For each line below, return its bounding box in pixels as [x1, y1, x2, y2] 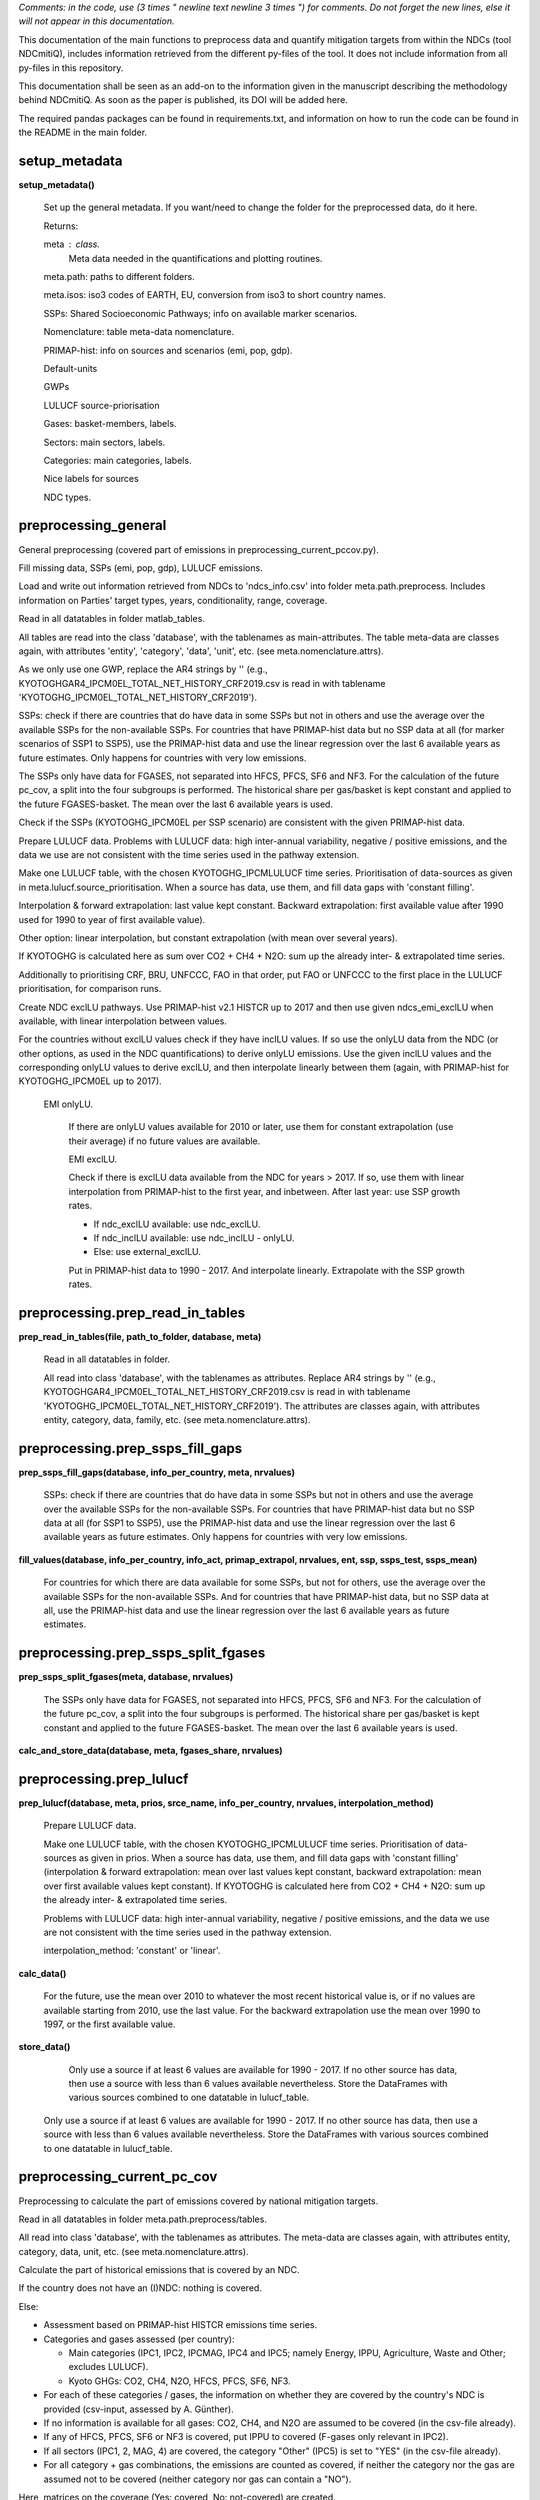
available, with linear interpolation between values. [18, 1015, 227, 1027]
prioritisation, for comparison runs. [18, 983, 162, 995]
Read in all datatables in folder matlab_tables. [18, 613, 205, 625]
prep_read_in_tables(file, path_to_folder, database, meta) [18, 1331, 262, 1343]
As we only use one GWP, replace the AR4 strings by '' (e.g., [18, 663, 269, 675]
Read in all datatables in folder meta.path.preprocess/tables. [18, 2213, 267, 2225]
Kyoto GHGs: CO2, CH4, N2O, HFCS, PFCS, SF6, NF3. [68, 2375, 291, 2387]
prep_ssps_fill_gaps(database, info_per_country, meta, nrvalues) [18, 1466, 295, 1478]
